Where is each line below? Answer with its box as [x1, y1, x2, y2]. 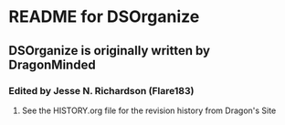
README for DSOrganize [8, 6, 200, 27]
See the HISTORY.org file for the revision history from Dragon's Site [21, 105, 277, 116]
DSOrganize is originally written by [8, 43, 211, 58]
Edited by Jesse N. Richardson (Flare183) [8, 84, 195, 97]
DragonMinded [8, 57, 97, 72]
